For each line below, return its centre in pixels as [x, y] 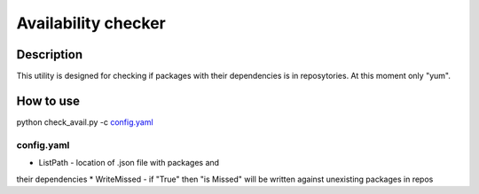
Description [50, 54]
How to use [48, 101]
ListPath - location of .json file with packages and [129, 163]
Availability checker [91, 23]
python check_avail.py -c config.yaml [85, 122]
